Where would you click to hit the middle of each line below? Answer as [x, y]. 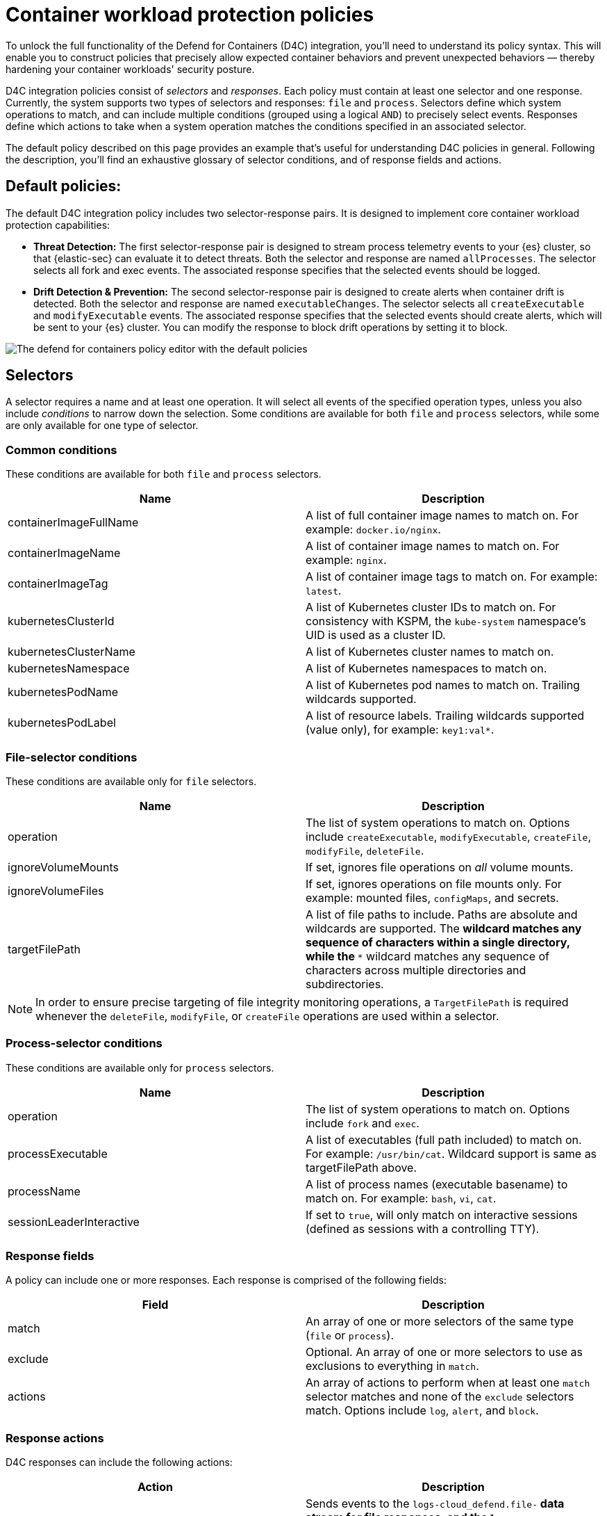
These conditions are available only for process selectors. [140, 1067]
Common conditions [61, 450]
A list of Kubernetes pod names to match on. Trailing [443, 685]
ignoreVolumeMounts [63, 867]
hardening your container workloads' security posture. [130, 69]
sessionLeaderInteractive [74, 1221]
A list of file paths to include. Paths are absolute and [442, 914]
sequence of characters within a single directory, [438, 942]
